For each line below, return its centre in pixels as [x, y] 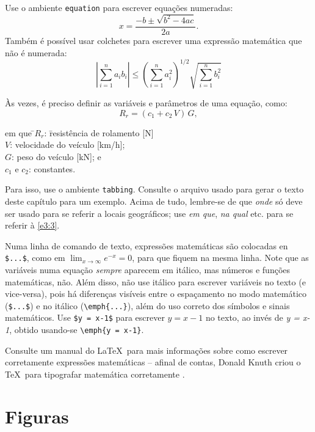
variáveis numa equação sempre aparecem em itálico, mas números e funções [148, 269]
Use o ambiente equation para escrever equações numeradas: [119, 7]
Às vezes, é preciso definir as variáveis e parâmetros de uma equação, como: [146, 103]
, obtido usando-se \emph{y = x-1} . [77, 330]
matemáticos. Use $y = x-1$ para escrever [85, 317]
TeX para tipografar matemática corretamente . [95, 374]
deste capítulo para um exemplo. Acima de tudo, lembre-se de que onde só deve [154, 201]
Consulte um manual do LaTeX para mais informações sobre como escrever [147, 350]
